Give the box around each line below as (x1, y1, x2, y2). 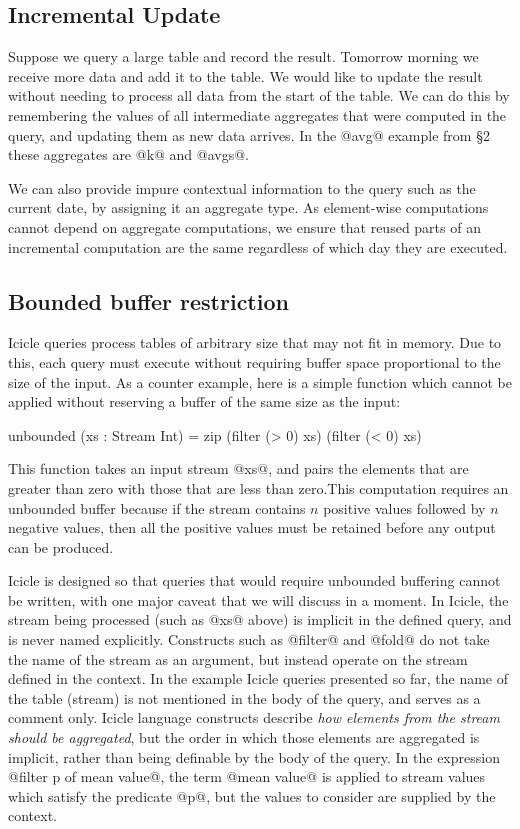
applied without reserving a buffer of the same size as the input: (8, 391, 401, 412)
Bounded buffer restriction (8, 285, 289, 316)
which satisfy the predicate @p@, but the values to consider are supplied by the (8, 785, 496, 806)
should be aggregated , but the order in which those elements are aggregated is (8, 727, 480, 748)
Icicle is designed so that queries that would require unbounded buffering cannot (8, 570, 501, 591)
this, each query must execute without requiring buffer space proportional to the (8, 351, 501, 372)
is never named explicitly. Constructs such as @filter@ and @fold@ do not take (8, 629, 490, 650)
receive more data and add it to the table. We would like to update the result (8, 65, 483, 86)
